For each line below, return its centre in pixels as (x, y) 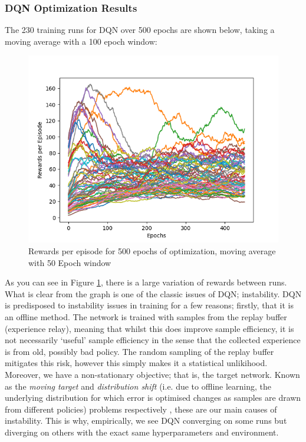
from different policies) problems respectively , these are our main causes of (141, 409)
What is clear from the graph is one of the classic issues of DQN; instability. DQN (153, 293)
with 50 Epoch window (70, 262)
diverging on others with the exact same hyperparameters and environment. (142, 432)
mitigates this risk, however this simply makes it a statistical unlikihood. (136, 363)
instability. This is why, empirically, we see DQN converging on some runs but (146, 421)
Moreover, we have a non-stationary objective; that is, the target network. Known (152, 374)
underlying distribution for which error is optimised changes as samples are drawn (153, 398)
